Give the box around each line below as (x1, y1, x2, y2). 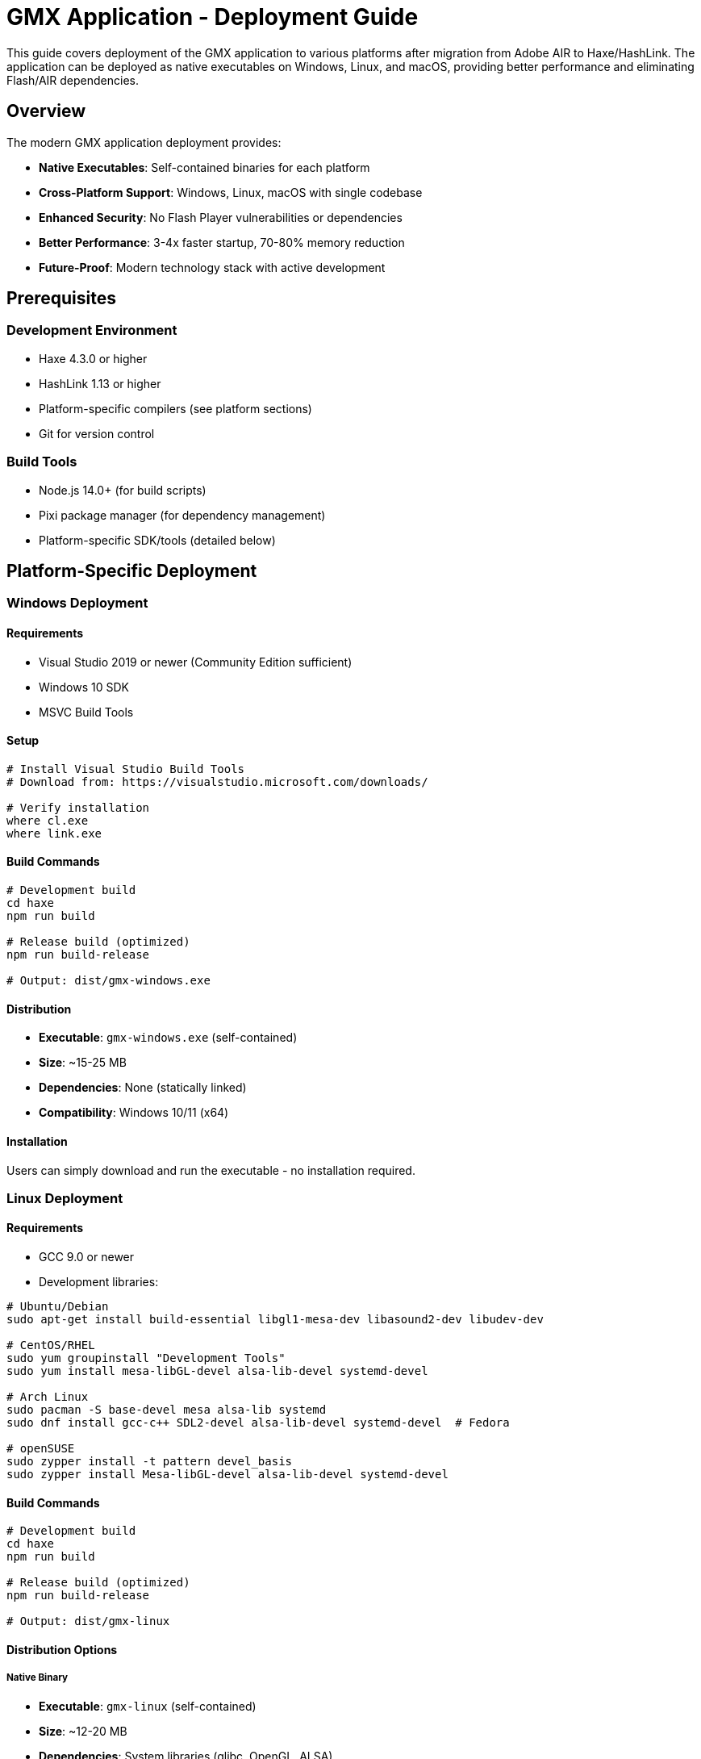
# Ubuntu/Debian (6, 1300, 109, 1314)
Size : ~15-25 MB (39, 1055, 127, 1070)
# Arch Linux (6, 1390, 89, 1404)
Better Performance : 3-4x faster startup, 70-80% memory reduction (39, 235, 405, 249)
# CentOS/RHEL (6, 1339, 95, 1352)
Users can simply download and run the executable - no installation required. (6, 1163, 415, 1177)
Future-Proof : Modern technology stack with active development (39, 260, 386, 274)
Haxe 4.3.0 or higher (39, 351, 148, 366)
